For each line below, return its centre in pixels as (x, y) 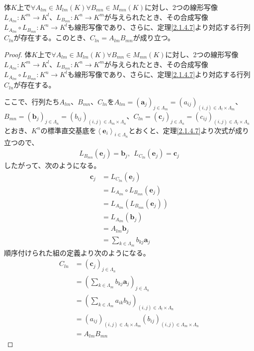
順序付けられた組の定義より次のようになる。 (77, 252)
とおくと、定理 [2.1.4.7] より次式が (182, 130)
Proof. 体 (18, 54)
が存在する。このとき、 (52, 38)
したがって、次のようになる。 (52, 165)
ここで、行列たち (32, 101)
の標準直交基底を (68, 130)
